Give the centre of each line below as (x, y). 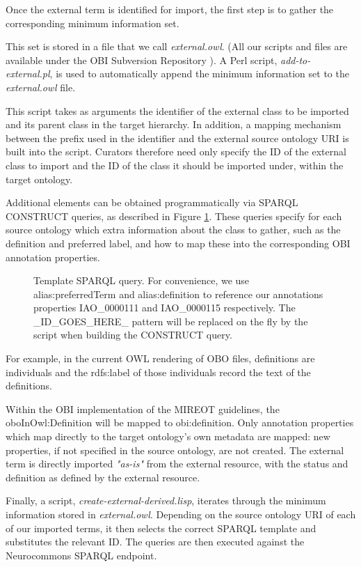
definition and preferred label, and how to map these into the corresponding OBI (178, 243)
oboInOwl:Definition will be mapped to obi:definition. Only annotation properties (180, 422)
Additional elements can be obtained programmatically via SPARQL (152, 202)
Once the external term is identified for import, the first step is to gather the (170, 9)
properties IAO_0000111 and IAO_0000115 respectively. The (165, 308)
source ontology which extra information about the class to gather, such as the (173, 230)
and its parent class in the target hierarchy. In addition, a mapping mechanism (174, 124)
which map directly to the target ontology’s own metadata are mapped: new (168, 436)
